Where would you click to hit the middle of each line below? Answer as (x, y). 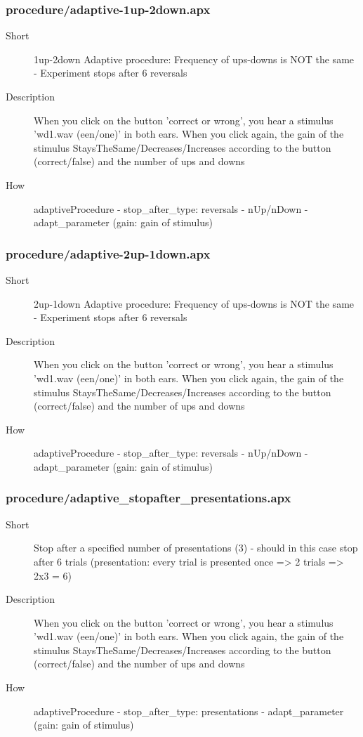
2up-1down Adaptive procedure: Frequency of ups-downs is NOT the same (194, 303)
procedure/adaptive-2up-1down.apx (108, 253)
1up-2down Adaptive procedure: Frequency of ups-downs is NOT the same (194, 59)
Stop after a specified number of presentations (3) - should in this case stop (196, 548)
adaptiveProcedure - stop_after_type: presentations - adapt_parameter (189, 711)
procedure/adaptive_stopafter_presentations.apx (148, 498)
